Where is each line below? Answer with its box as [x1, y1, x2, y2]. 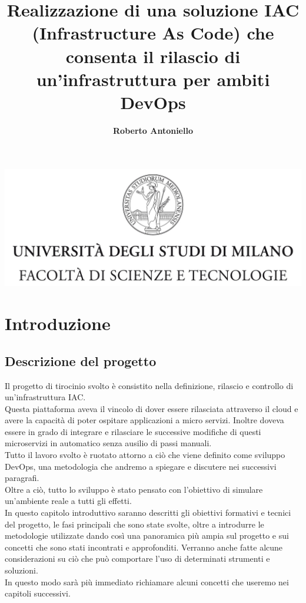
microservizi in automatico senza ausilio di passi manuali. [5, 437, 212, 449]
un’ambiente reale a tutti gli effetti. [5, 495, 132, 507]
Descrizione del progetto [5, 351, 157, 370]
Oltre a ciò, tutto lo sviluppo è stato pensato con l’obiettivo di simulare [5, 483, 263, 495]
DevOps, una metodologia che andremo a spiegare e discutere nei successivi [5, 460, 277, 472]
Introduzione [5, 311, 111, 335]
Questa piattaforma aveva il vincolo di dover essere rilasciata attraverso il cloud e [5, 402, 298, 414]
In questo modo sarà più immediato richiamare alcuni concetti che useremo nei [5, 575, 289, 588]
